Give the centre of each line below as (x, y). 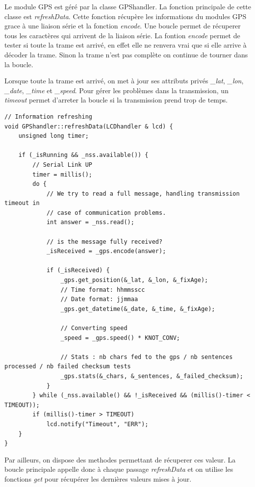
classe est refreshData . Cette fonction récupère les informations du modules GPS (126, 16)
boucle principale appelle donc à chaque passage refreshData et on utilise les (119, 469)
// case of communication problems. (106, 213)
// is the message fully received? (104, 242)
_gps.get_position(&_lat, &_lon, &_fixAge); (134, 280)
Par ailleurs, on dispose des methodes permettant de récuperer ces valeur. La (120, 459)
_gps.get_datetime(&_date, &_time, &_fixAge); (138, 309)
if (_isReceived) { (78, 270)
